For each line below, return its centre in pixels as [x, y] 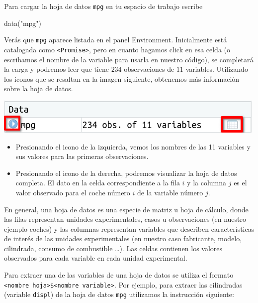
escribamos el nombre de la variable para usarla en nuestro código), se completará [129, 59]
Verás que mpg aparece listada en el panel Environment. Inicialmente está [116, 40]
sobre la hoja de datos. [39, 88]
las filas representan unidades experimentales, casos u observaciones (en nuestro [125, 219]
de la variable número [170, 192]
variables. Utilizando [217, 69]
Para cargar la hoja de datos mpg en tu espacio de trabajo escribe [103, 6]
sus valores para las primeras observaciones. [82, 156]
